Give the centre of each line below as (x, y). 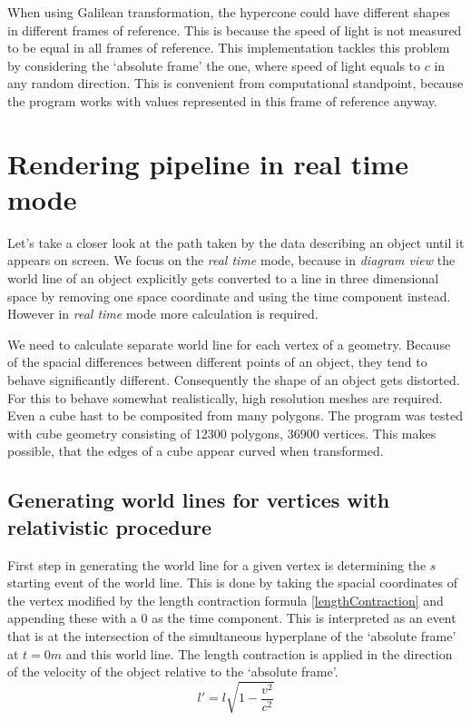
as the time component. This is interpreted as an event (304, 618)
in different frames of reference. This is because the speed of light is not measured (235, 30)
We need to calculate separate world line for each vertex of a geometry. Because (229, 344)
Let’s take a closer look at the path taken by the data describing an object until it (236, 242)
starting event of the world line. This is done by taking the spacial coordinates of (232, 583)
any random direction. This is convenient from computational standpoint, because (235, 83)
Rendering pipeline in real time (208, 163)
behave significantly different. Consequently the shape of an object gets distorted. (234, 380)
